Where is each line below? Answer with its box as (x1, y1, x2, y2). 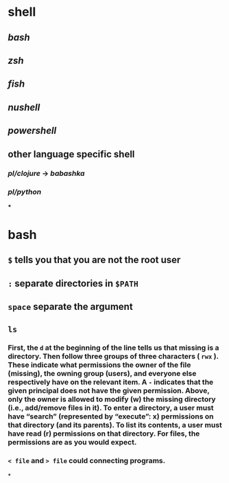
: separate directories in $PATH (8, 278, 139, 289)
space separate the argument (8, 301, 133, 313)
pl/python (8, 187, 42, 196)
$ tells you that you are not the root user (8, 254, 181, 266)
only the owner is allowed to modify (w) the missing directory (8, 394, 216, 404)
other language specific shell (8, 148, 135, 160)
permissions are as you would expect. (8, 438, 137, 447)
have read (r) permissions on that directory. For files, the (8, 429, 200, 438)
